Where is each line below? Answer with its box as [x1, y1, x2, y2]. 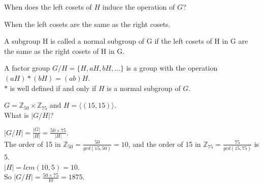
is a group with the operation [126, 63, 218, 73]
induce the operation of [102, 2, 175, 12]
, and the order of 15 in [128, 138, 201, 149]
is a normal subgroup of [107, 82, 181, 93]
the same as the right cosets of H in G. [4, 45, 125, 56]
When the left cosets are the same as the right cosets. [4, 18, 171, 29]
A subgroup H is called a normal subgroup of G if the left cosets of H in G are [4, 36, 248, 46]
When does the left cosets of [4, 2, 92, 12]
